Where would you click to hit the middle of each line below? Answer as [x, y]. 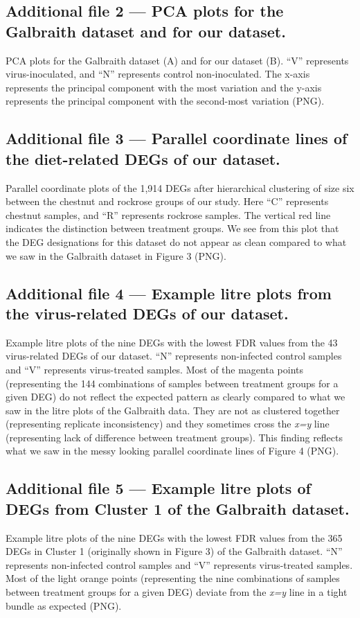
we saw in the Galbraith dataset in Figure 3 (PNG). [116, 255]
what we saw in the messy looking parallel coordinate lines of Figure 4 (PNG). [172, 451]
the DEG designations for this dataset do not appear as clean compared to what [176, 241]
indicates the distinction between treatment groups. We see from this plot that [172, 228]
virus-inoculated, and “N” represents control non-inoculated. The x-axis [158, 74]
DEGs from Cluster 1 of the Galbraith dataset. [178, 508]
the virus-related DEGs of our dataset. [147, 313]
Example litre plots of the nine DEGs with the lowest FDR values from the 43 [172, 342]
